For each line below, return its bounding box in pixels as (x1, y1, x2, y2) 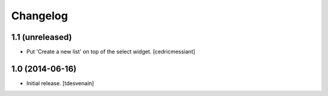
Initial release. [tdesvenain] (26, 79, 94, 87)
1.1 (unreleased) (11, 32, 72, 42)
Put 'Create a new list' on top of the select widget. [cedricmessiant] (26, 48, 196, 56)
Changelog (11, 9, 68, 22)
